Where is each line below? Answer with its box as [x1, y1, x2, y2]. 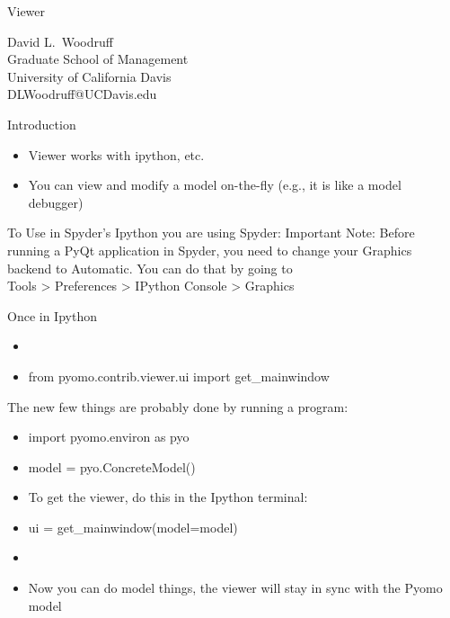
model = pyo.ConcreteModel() [28, 457, 196, 476]
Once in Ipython [7, 306, 97, 325]
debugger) [28, 193, 84, 211]
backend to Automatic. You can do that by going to [7, 258, 293, 277]
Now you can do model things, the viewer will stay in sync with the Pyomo [28, 578, 443, 597]
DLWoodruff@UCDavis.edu [7, 85, 157, 103]
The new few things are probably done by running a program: [7, 397, 349, 416]
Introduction [7, 114, 76, 133]
